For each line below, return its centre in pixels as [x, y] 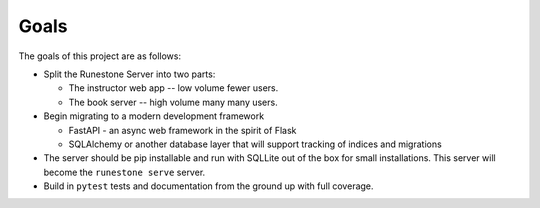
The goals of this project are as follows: [100, 56]
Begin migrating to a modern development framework [154, 116]
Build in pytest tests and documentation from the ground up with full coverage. [208, 186]
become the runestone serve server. [124, 172]
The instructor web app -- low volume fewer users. [173, 88]
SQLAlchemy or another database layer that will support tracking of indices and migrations [255, 144]
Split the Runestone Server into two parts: [129, 74]
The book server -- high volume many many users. [173, 102]
